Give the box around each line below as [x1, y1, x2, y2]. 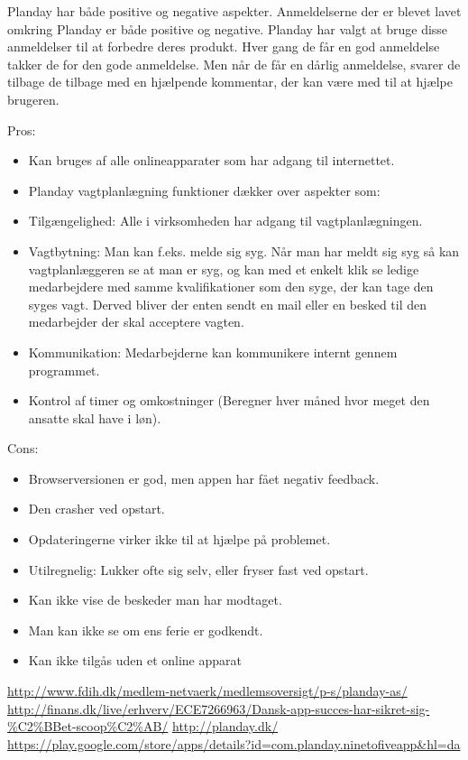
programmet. [28, 360, 100, 379]
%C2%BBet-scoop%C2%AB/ [7, 717, 169, 736]
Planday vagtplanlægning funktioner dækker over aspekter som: [28, 181, 381, 199]
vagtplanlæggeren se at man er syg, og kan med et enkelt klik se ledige [28, 259, 419, 278]
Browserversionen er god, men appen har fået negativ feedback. [28, 468, 380, 487]
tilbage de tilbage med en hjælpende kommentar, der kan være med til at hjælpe [7, 72, 454, 91]
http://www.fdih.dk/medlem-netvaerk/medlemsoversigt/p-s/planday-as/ [7, 681, 408, 700]
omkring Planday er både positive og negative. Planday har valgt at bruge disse [7, 19, 448, 38]
